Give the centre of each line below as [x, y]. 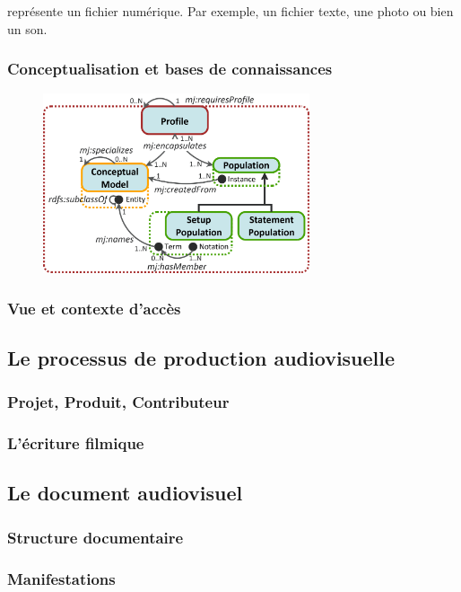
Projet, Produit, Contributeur [118, 402]
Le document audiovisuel [125, 493]
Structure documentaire [96, 537]
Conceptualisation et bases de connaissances [170, 69]
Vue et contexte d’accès [94, 308]
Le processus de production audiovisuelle [201, 357]
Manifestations [61, 578]
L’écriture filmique [76, 443]
